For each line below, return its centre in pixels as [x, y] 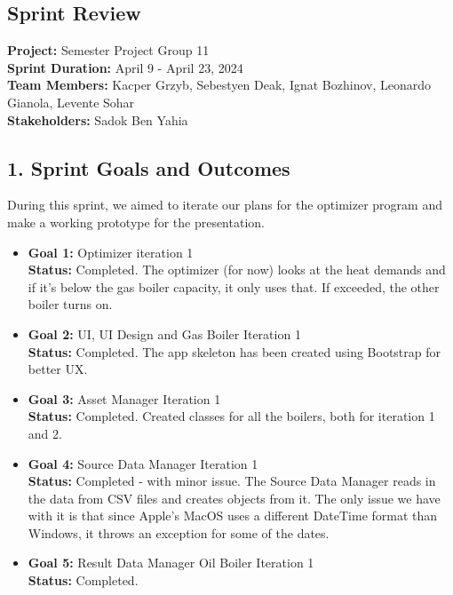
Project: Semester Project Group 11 [108, 50]
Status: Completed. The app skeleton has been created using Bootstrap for [234, 351]
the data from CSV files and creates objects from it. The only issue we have [234, 498]
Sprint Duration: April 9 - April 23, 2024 [125, 67]
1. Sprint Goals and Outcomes [149, 167]
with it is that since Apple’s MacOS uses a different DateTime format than [233, 516]
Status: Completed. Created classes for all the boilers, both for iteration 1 [231, 416]
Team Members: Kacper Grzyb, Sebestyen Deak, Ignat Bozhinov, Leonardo [219, 85]
